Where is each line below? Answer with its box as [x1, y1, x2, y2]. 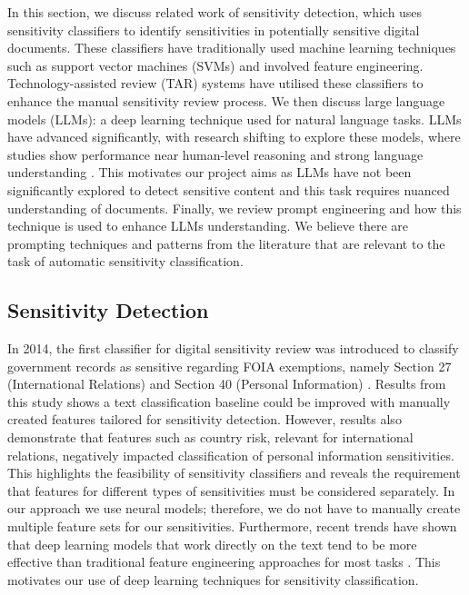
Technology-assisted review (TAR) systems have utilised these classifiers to [7, 74, 424, 93]
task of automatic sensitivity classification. [7, 252, 244, 271]
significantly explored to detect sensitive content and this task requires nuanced [7, 180, 450, 199]
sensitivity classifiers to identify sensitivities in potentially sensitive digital [7, 20, 420, 39]
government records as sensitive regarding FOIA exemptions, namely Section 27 [7, 356, 452, 375]
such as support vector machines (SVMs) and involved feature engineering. [7, 55, 424, 74]
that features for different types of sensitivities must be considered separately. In [7, 481, 455, 500]
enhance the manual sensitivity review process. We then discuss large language [7, 91, 445, 110]
